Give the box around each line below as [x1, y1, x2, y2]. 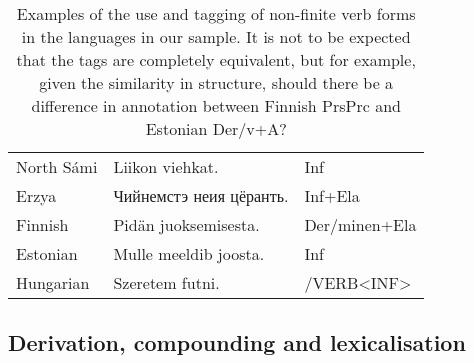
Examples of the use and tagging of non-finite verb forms [16, 2, 416, 25]
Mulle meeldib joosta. [113, 242, 265, 265]
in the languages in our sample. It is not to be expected [21, 25, 411, 48]
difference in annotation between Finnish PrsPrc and [31, 94, 401, 117]
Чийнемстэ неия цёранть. [113, 184, 289, 207]
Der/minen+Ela [304, 213, 417, 236]
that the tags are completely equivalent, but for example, [16, 48, 416, 71]
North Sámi [16, 155, 98, 178]
